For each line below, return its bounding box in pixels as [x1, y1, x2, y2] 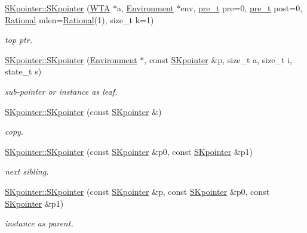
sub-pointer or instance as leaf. [5, 85, 118, 97]
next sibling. [5, 165, 49, 178]
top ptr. [5, 33, 32, 46]
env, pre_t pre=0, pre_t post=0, [180, 2, 303, 14]
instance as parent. [5, 217, 73, 229]
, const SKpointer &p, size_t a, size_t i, [144, 53, 292, 66]
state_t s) [5, 65, 42, 77]
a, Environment [116, 2, 174, 14]
